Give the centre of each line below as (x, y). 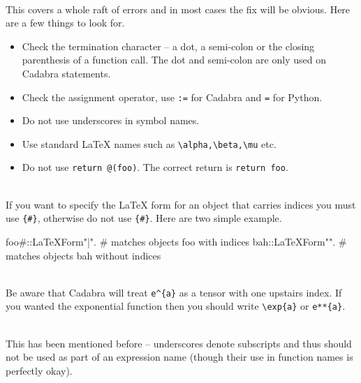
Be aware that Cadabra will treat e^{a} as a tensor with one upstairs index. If (174, 292)
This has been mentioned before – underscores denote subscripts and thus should (179, 343)
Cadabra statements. (66, 73)
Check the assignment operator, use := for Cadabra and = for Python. (172, 97)
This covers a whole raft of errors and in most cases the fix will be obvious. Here (178, 9)
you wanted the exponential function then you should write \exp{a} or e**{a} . (176, 306)
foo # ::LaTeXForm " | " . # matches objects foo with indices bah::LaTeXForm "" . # (176, 241)
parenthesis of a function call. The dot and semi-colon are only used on (174, 60)
